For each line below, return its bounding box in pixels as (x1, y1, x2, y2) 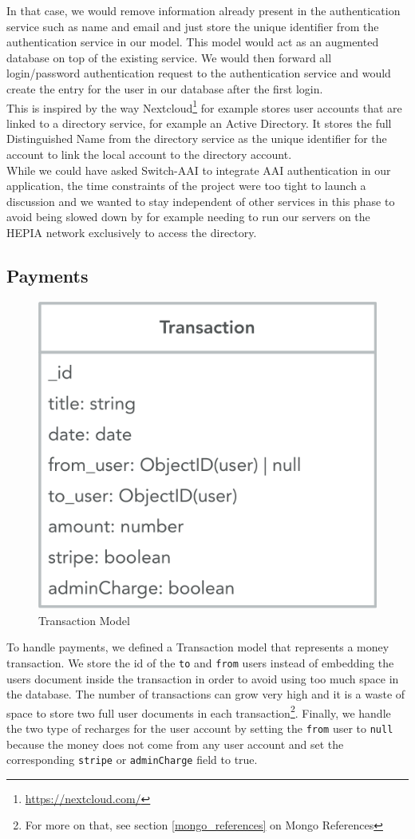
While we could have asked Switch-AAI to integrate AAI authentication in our (6, 161, 391, 178)
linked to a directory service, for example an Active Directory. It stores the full (6, 114, 392, 131)
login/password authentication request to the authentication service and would (6, 65, 391, 81)
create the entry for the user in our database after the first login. (6, 80, 323, 97)
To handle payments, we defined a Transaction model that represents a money (6, 639, 389, 655)
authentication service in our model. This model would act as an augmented (6, 34, 379, 50)
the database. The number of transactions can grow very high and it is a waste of (6, 686, 405, 702)
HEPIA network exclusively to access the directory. (6, 224, 257, 240)
